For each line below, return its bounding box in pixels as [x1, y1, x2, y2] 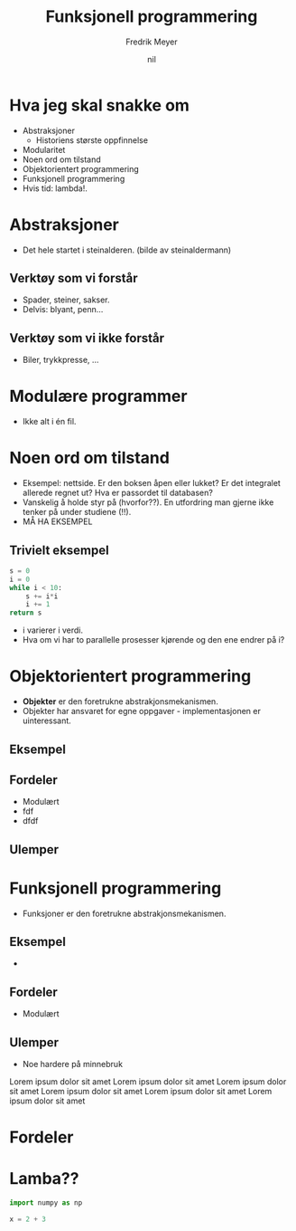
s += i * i [25, 591, 59, 601]
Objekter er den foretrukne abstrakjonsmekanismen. [22, 696, 218, 707]
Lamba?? [9, 1169, 79, 1189]
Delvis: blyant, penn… [22, 304, 104, 315]
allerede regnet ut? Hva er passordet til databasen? [22, 487, 214, 499]
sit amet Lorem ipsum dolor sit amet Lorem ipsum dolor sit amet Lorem [9, 1086, 273, 1097]
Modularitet [22, 144, 66, 155]
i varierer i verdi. [22, 625, 84, 635]
